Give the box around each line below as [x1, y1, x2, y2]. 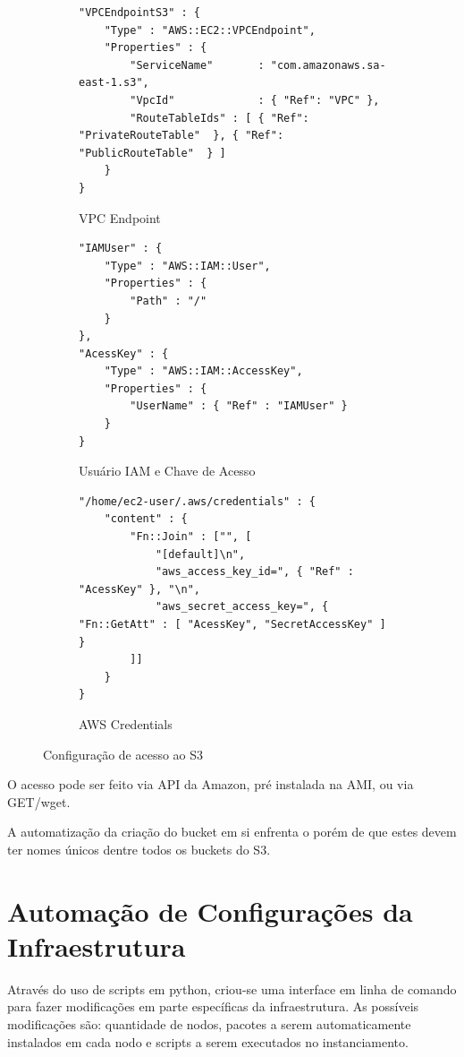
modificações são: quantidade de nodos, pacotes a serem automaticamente [7, 1015, 411, 1034]
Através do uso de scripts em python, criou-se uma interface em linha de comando [7, 979, 457, 998]
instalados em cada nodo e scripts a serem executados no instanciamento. [7, 1032, 409, 1051]
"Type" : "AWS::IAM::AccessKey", [104, 365, 303, 378]
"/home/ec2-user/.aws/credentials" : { [79, 494, 316, 508]
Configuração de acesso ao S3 [43, 744, 204, 763]
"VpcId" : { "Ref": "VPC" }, [130, 93, 380, 107]
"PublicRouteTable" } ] [79, 146, 226, 159]
